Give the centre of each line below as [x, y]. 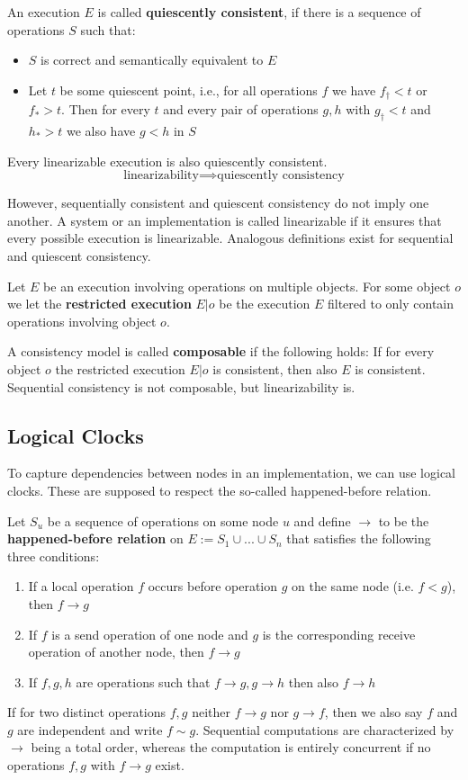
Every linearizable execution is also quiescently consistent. [167, 161]
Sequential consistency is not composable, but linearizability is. [181, 386]
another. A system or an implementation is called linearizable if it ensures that [225, 220]
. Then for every [106, 109]
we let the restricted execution [99, 304]
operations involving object [82, 321]
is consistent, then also [275, 368]
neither [211, 712]
